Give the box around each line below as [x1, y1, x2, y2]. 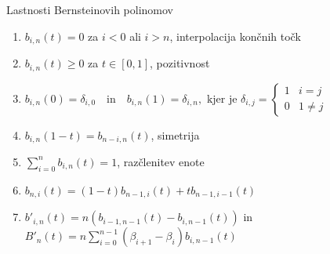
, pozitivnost [150, 55, 210, 71]
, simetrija [150, 126, 200, 143]
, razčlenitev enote [117, 153, 205, 169]
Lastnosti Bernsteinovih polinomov [6, 2, 174, 17]
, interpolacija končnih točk [169, 27, 301, 44]
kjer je [206, 93, 238, 105]
